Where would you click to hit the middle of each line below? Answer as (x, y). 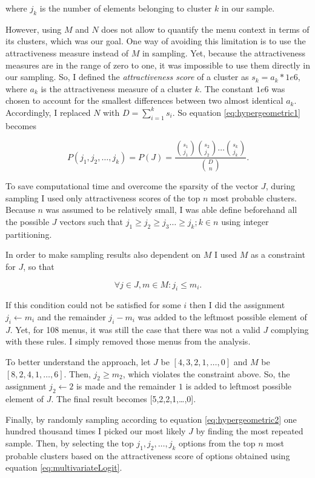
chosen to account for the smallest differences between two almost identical (144, 100)
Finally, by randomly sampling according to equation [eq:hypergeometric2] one (151, 419)
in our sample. (248, 8)
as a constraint (278, 254)
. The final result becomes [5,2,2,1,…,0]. (124, 399)
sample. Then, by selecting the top (70, 443)
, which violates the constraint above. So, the (206, 373)
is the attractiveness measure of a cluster (117, 88)
